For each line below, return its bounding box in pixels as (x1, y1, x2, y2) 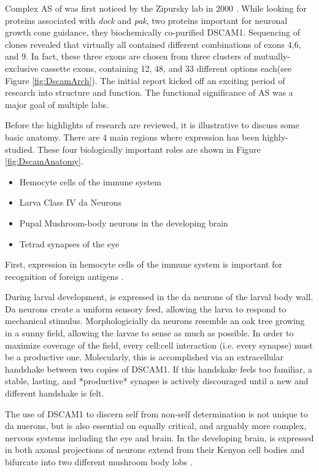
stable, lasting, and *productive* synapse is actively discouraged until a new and (5, 374, 309, 387)
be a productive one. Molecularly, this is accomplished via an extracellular (5, 350, 284, 363)
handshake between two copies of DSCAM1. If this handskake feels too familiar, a (5, 362, 313, 375)
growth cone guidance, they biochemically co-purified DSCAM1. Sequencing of (5, 26, 300, 39)
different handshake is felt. (5, 387, 104, 400)
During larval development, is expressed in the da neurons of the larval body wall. (5, 290, 313, 303)
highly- (262, 130, 288, 143)
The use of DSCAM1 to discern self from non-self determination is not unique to (5, 407, 308, 420)
